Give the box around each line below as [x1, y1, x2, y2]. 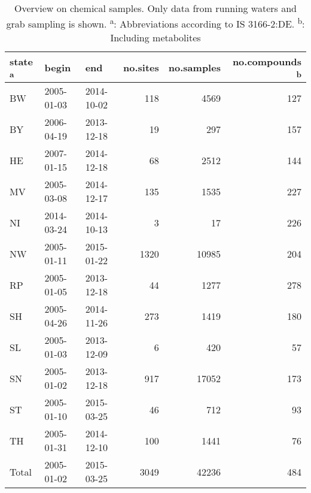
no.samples [168, 60, 221, 74]
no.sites [123, 60, 159, 74]
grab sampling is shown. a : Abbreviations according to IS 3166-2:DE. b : [6, 15, 305, 31]
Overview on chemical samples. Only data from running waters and [14, 1, 297, 15]
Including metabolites [110, 31, 201, 45]
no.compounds [232, 55, 301, 69]
